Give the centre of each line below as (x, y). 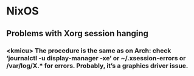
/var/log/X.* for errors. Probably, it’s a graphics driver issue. (97, 66)
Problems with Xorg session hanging (78, 33)
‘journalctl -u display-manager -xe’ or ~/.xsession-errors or (96, 58)
